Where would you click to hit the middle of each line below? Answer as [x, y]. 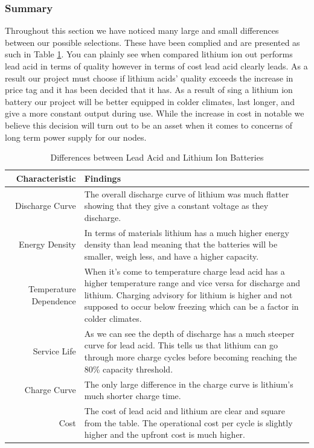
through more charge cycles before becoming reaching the [191, 357]
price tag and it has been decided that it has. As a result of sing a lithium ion [149, 90]
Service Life [54, 351]
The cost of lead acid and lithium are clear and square [185, 410]
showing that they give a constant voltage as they [176, 206]
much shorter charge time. [133, 396]
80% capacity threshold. [129, 369]
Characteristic [46, 178]
